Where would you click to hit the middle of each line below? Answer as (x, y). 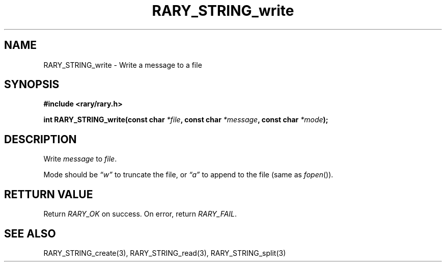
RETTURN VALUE (49, 194)
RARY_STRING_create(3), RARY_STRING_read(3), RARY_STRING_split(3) (165, 253)
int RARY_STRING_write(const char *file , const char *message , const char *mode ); (186, 120)
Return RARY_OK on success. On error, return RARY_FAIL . (140, 214)
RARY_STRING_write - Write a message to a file (123, 65)
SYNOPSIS (32, 85)
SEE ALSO (30, 233)
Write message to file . (80, 159)
